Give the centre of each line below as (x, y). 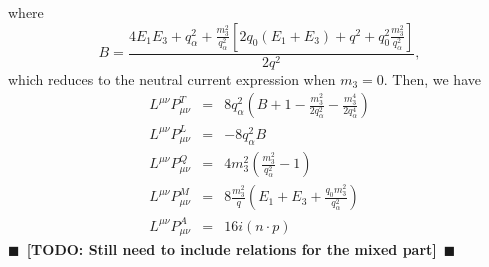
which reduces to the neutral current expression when (172, 78)
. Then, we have (432, 78)
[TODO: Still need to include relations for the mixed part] (231, 249)
